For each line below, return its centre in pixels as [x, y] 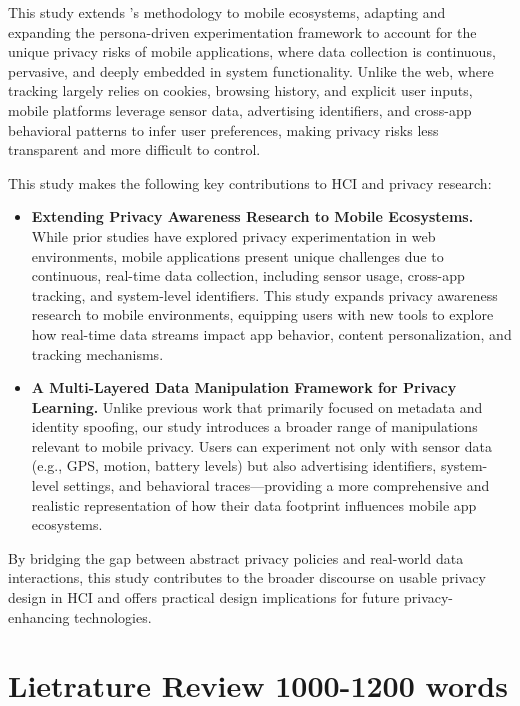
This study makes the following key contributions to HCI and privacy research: [250, 182]
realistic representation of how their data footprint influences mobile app [254, 504]
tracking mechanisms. [97, 353]
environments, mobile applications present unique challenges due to [237, 255]
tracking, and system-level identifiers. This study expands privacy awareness [264, 294]
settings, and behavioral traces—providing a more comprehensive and [276, 485]
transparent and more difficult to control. [134, 149]
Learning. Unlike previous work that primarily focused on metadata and [257, 406]
